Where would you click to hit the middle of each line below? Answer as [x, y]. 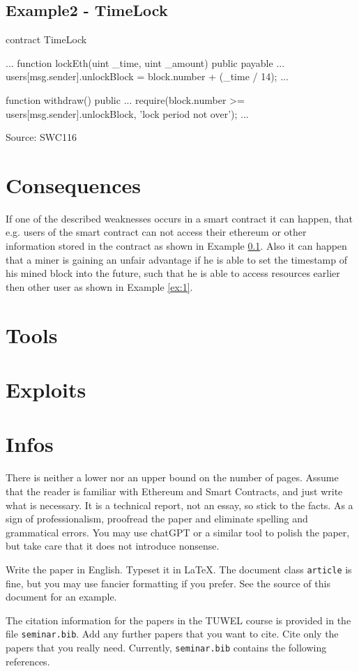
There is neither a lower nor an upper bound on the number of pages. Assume [172, 477]
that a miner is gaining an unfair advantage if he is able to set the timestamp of [176, 259]
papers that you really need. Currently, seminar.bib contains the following [166, 647]
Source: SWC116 [41, 137]
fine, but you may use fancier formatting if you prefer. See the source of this [168, 583]
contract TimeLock [46, 39]
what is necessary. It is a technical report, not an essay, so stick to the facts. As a [179, 505]
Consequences [74, 184]
